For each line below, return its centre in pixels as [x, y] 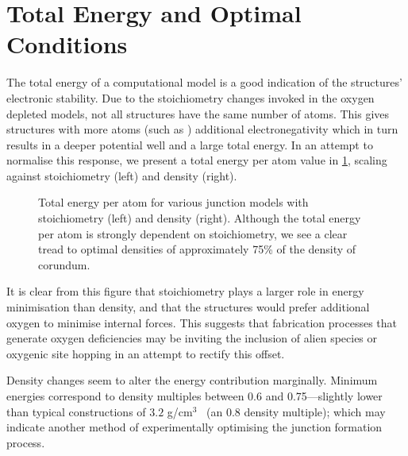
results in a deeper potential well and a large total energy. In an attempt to [190, 144]
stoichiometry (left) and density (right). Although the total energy [200, 218]
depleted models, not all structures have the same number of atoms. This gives [198, 113]
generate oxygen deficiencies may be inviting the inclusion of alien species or [192, 338]
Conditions [67, 44]
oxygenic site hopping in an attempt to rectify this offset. [146, 353]
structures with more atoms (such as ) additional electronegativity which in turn [202, 129]
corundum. [64, 264]
